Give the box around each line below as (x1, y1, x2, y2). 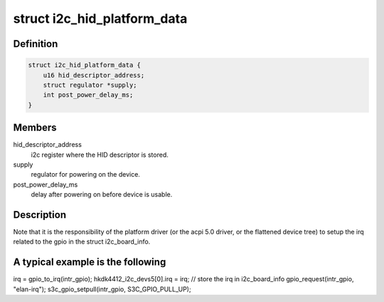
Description (13, 209, 67, 221)
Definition (13, 38, 58, 50)
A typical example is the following (13, 256, 166, 269)
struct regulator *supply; (43, 80, 138, 89)
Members (13, 122, 57, 134)
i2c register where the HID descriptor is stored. (31, 150, 169, 159)
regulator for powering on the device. (31, 170, 140, 179)
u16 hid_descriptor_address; (43, 71, 145, 79)
